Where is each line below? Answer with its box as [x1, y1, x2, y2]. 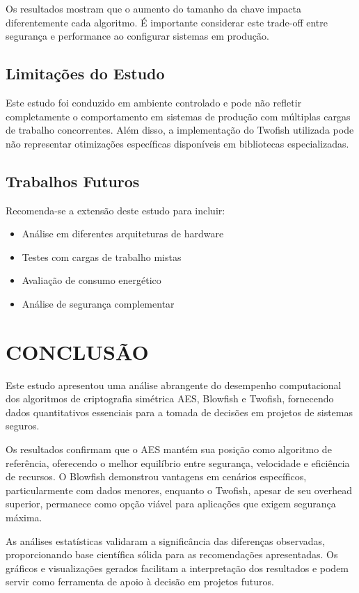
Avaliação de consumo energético [22, 273, 161, 287]
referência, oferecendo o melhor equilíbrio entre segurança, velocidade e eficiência [6, 455, 350, 470]
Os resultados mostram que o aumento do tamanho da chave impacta [6, 1, 302, 15]
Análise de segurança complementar [22, 296, 175, 310]
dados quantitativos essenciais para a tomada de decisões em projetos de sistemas [6, 404, 353, 419]
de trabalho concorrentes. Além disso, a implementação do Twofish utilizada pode [6, 122, 354, 137]
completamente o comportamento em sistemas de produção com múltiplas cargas [6, 109, 351, 123]
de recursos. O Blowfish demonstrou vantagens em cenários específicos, [6, 469, 307, 484]
